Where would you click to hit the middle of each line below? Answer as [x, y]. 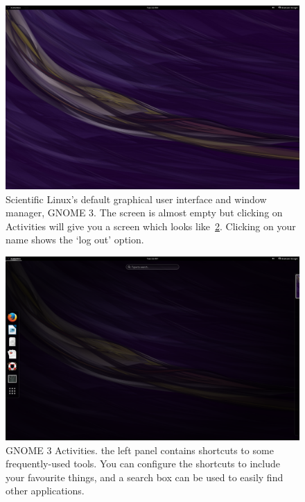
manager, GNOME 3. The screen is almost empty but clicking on [144, 213]
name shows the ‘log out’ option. [75, 240]
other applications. [45, 491]
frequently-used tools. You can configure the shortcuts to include [143, 464]
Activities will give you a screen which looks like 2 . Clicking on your [151, 226]
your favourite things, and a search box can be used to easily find [145, 477]
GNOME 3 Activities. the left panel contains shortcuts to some [140, 450]
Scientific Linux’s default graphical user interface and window [136, 199]
